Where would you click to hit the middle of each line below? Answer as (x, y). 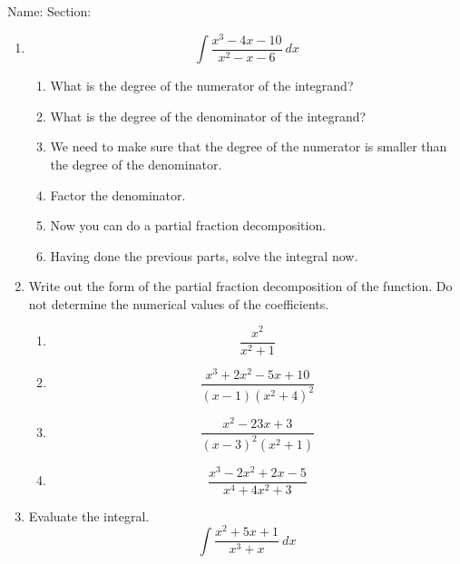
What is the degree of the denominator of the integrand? (208, 116)
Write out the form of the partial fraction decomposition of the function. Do (240, 286)
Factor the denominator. (118, 194)
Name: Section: (49, 11)
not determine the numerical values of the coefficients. (179, 303)
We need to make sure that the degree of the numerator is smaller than (249, 146)
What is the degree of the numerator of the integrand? (202, 86)
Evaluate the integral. (89, 515)
